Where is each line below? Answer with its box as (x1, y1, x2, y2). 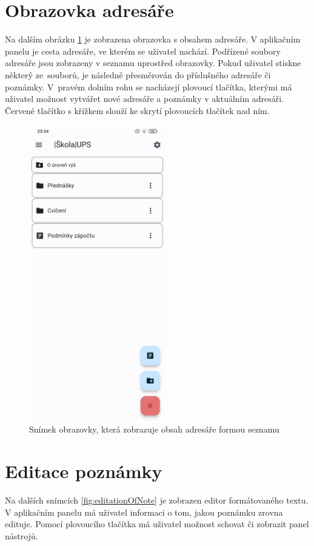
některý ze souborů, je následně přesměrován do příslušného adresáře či (5, 68, 271, 81)
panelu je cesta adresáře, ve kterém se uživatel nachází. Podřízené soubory (5, 44, 281, 57)
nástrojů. (5, 529, 38, 542)
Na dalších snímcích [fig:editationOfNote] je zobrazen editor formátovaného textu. (5, 494, 309, 507)
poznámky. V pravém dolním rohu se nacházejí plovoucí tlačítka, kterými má (5, 80, 292, 93)
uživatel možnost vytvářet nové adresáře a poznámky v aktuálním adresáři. (5, 92, 284, 105)
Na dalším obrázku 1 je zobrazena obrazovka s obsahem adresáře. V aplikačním (5, 33, 301, 45)
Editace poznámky (5, 459, 162, 484)
